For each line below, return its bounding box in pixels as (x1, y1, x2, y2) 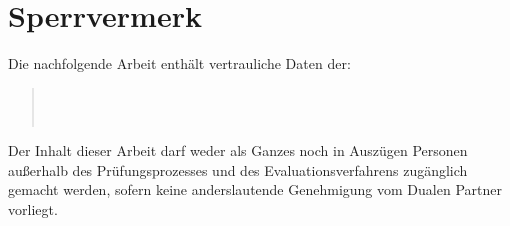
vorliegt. (8, 198, 58, 219)
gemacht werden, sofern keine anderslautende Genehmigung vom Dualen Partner (8, 179, 502, 200)
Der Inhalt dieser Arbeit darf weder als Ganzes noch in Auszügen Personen (8, 139, 468, 160)
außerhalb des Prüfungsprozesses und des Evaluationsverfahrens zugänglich (8, 159, 468, 180)
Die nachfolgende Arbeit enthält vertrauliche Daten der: (8, 53, 351, 74)
